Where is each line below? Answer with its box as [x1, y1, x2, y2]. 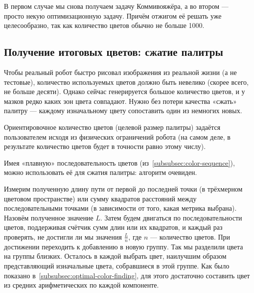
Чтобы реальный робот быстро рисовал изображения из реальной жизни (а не [4, 67, 237, 77]
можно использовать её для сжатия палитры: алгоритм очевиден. [4, 167, 197, 177]
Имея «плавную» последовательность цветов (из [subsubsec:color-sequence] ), [4, 157, 235, 168]
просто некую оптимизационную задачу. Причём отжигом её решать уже [4, 10, 222, 21]
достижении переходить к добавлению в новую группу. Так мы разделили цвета [4, 241, 243, 251]
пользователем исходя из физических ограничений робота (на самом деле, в [4, 131, 231, 142]
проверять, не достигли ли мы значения [4, 231, 122, 242]
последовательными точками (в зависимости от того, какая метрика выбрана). [4, 203, 237, 213]
